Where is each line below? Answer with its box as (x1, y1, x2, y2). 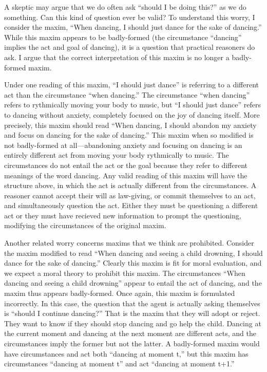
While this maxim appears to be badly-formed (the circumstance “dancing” (4, 31, 242, 42)
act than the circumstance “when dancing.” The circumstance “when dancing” (4, 89, 250, 100)
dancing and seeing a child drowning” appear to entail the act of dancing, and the (4, 277, 262, 288)
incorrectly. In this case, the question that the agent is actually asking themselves (4, 297, 260, 308)
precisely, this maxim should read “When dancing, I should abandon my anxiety (4, 119, 257, 130)
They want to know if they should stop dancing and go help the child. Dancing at (4, 318, 261, 328)
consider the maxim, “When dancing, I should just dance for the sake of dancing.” (4, 22, 262, 32)
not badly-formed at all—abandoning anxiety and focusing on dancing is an (4, 139, 242, 150)
